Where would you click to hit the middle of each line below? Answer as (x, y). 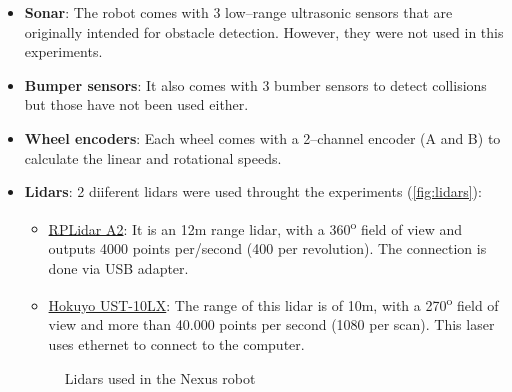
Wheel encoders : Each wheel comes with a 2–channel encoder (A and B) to (262, 137)
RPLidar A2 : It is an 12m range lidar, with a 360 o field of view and (255, 227)
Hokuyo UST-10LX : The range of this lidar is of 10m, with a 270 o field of (273, 303)
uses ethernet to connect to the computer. (176, 344)
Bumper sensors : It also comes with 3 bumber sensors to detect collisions (255, 84)
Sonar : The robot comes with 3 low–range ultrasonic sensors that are (238, 12)
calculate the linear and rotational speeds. (153, 157)
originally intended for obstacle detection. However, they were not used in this (264, 31)
